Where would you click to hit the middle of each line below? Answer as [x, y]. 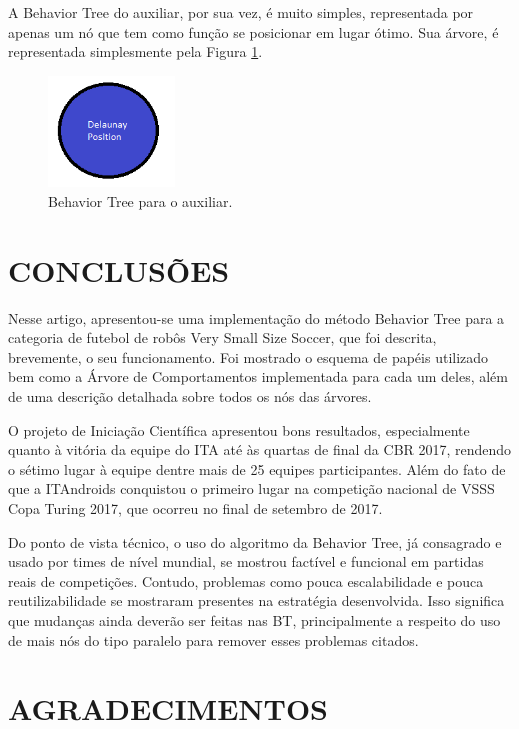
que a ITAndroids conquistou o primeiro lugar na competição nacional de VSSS [251, 488]
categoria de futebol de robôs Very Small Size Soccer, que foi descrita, [222, 337]
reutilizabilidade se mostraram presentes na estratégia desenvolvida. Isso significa [256, 600]
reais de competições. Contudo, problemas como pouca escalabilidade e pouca [246, 580]
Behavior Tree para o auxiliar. [140, 200]
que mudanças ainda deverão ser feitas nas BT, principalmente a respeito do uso [254, 620]
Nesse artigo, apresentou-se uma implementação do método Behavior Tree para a [256, 317]
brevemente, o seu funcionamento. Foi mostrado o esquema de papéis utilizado [248, 356]
